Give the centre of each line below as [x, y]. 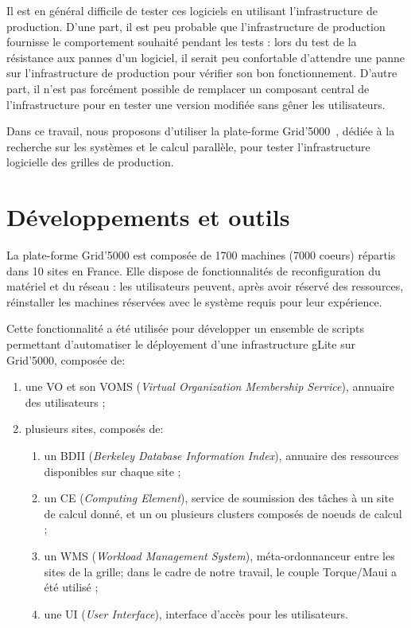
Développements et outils [148, 217]
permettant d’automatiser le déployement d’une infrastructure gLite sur [181, 344]
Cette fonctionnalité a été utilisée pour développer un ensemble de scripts [185, 328]
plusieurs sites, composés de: [94, 429]
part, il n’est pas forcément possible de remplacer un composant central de [188, 88]
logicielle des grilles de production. [90, 162]
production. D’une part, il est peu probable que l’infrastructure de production [196, 26]
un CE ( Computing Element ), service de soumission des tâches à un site [219, 498]
